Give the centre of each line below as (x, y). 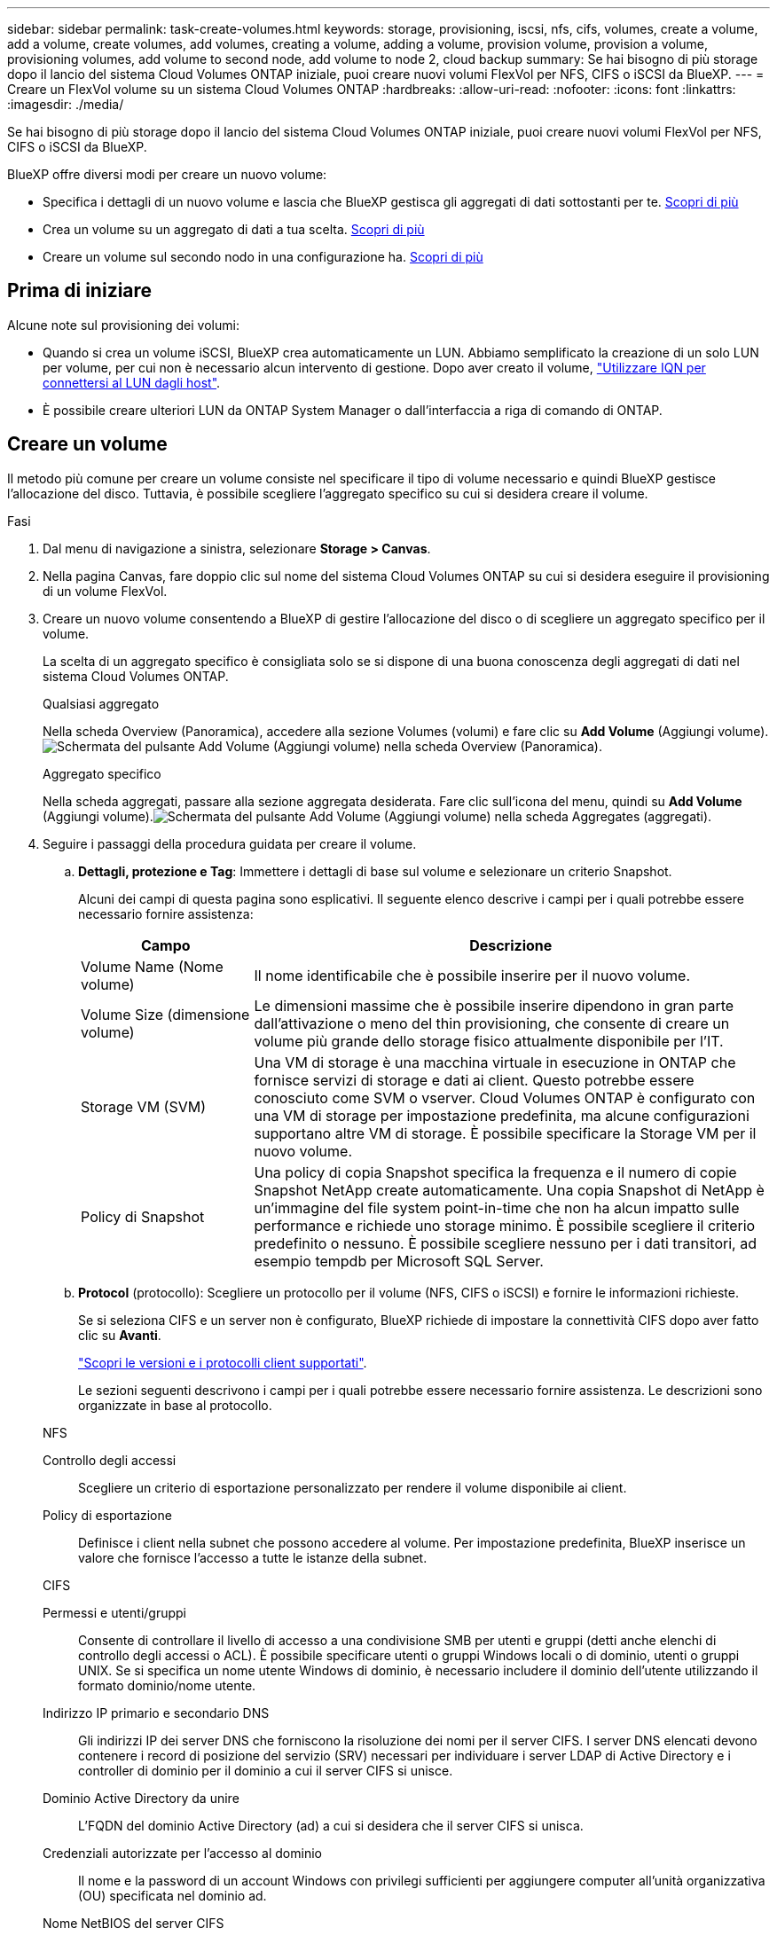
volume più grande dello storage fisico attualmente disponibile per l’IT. (489, 1041)
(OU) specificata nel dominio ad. (173, 1895)
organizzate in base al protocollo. (175, 1405)
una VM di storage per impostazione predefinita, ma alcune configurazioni (502, 1115)
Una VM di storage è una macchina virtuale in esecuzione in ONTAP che (495, 1062)
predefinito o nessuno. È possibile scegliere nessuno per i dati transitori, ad (505, 1243)
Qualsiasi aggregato (101, 703)
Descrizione (511, 945)
